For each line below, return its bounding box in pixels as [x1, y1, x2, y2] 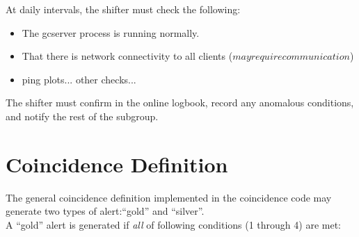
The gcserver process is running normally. [22, 25, 200, 40]
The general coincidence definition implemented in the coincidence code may [6, 190, 332, 204]
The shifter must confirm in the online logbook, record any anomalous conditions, [6, 95, 354, 110]
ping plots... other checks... [22, 72, 136, 86]
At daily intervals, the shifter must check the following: [6, 2, 241, 16]
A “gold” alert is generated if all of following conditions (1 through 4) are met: [6, 217, 341, 231]
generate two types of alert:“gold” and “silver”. [6, 204, 205, 218]
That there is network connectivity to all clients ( [22, 49, 233, 63]
